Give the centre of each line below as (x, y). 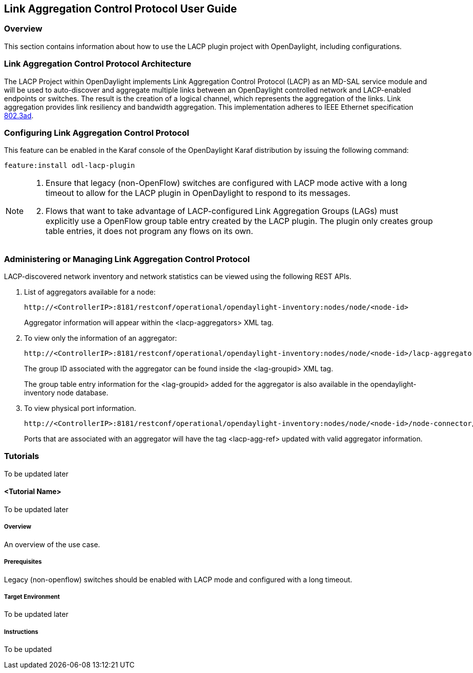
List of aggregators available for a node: (90, 292)
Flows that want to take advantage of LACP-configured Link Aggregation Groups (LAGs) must (222, 211)
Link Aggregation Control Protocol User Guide (121, 9)
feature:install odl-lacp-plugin (70, 166)
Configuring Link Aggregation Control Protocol (97, 133)
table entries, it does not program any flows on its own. (150, 231)
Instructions (21, 632)
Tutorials (22, 456)
